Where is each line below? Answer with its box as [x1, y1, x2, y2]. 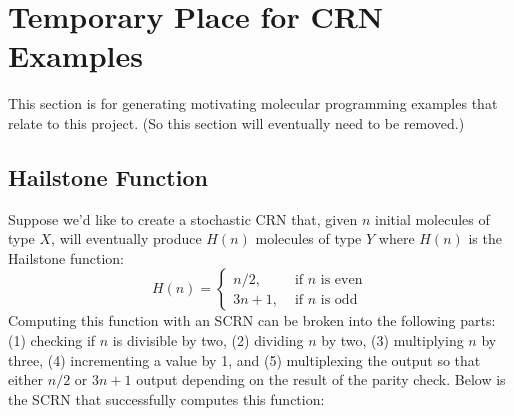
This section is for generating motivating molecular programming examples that [8, 93, 498, 114]
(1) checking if [8, 330, 96, 351]
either [8, 369, 44, 390]
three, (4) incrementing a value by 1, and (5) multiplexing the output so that [8, 349, 481, 370]
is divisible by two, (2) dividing [112, 330, 304, 351]
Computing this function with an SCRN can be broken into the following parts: [8, 310, 496, 331]
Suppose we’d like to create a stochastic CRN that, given [8, 208, 358, 229]
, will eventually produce [51, 228, 202, 249]
